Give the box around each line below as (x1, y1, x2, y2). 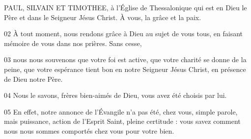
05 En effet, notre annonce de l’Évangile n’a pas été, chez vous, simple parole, (4, 106, 238, 116)
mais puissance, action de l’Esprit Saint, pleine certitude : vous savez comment (4, 116, 241, 126)
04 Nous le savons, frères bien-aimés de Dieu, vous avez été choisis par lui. (4, 90, 227, 100)
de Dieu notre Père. (4, 73, 63, 84)
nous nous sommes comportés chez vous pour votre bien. (4, 125, 174, 136)
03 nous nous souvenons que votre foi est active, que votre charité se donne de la (4, 54, 247, 65)
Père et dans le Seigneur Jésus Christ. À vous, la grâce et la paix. (4, 12, 201, 22)
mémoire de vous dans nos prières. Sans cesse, (4, 38, 142, 48)
